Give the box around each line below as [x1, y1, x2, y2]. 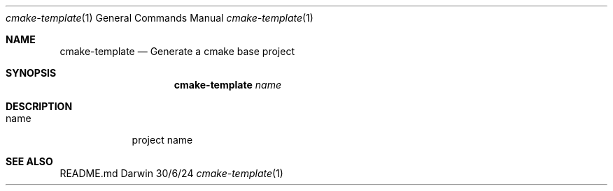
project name [132, 134, 193, 146]
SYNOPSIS [6, 67, 57, 79]
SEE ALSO [6, 155, 53, 167]
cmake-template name [174, 79, 281, 91]
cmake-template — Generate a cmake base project [59, 45, 295, 57]
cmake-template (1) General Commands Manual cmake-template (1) [6, 12, 313, 24]
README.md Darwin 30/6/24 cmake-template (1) [59, 167, 283, 179]
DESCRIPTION [6, 100, 73, 112]
